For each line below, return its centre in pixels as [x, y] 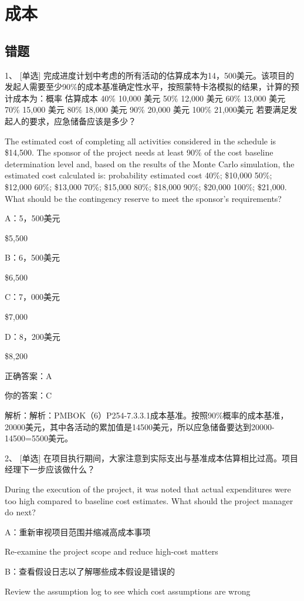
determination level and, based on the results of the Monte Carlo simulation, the [150, 163]
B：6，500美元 [32, 257]
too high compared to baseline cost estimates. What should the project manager [149, 500]
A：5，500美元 [33, 218]
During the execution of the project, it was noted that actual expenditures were [148, 489]
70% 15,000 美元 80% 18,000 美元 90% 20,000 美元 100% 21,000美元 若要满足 [147, 109]
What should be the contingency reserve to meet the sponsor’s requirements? [143, 198]
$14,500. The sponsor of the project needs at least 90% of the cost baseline [139, 152]
